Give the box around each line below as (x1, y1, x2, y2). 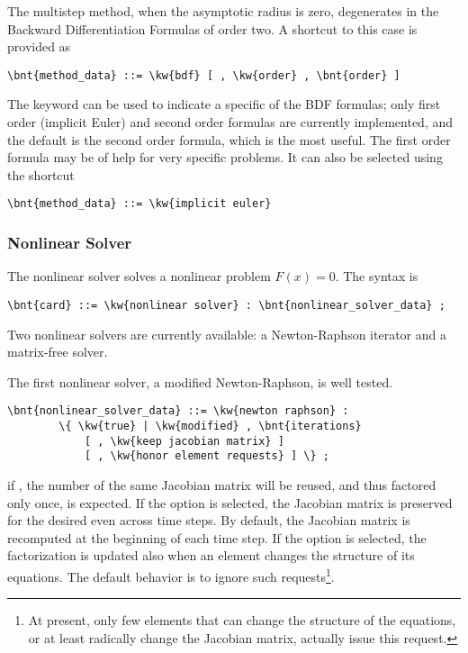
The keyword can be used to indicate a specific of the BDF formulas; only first (7, 95, 441, 113)
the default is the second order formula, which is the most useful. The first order (7, 130, 451, 149)
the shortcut (7, 165, 75, 184)
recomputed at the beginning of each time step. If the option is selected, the (7, 528, 427, 547)
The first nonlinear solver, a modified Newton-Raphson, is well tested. (7, 372, 393, 391)
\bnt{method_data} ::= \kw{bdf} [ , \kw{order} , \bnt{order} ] (7, 68, 400, 82)
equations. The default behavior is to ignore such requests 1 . (7, 564, 335, 585)
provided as (7, 37, 71, 56)
